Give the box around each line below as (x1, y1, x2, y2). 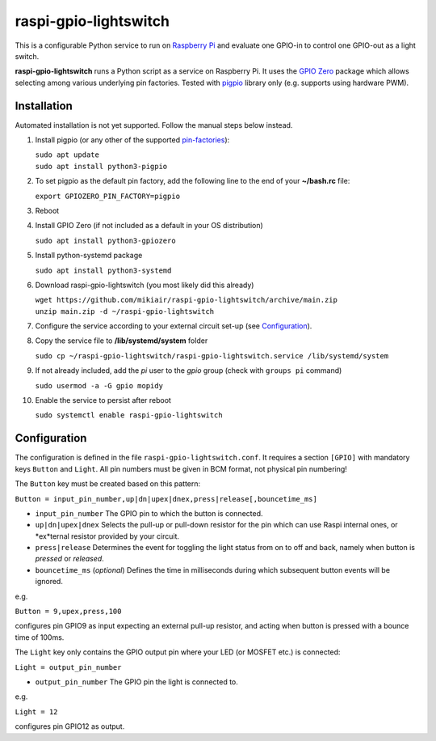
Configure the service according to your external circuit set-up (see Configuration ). (35, 321, 312, 331)
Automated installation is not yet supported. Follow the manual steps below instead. (15, 120, 293, 129)
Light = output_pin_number (15, 663, 122, 671)
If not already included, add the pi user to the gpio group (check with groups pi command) (35, 366, 342, 375)
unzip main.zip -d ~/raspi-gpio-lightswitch (35, 307, 215, 315)
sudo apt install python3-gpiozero (35, 235, 177, 245)
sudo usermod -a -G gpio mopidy (35, 381, 163, 390)
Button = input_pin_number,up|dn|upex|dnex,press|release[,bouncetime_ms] (15, 494, 318, 503)
